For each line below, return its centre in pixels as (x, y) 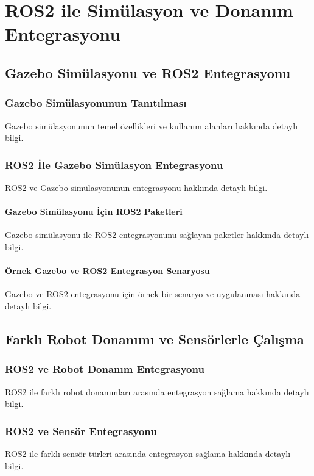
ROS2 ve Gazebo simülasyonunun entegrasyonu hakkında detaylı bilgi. (136, 187)
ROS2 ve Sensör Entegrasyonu (81, 431)
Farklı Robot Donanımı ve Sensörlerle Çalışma (155, 338)
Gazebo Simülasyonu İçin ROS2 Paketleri (94, 211)
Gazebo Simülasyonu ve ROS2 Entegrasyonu (148, 72)
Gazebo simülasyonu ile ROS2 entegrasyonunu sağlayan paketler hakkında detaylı (157, 235)
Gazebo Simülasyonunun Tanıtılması (96, 103)
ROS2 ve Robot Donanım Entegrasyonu (105, 369)
